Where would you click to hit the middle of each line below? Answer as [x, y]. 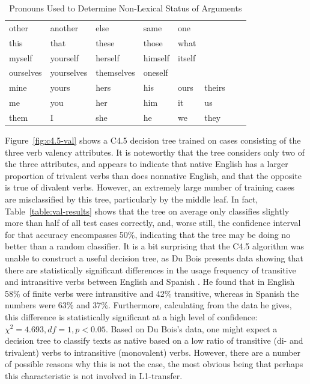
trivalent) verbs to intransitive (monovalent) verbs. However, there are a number [153, 352]
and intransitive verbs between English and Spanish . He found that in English [150, 282]
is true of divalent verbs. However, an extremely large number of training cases [150, 187]
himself [156, 57]
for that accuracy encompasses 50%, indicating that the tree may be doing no [148, 234]
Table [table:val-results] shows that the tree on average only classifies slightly [147, 211]
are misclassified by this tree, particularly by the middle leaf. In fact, [132, 199]
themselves [115, 72]
